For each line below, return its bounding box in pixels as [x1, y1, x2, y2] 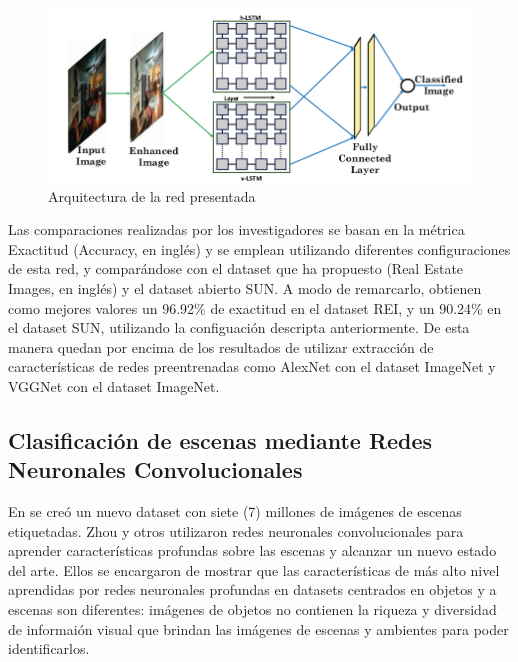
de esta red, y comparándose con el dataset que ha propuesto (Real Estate [8, 258, 464, 279]
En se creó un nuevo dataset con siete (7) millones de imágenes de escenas [8, 501, 462, 522]
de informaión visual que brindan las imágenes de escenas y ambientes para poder [8, 618, 509, 639]
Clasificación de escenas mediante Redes [8, 424, 433, 455]
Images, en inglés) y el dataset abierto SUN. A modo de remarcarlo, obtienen [8, 277, 482, 298]
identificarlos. [8, 638, 90, 659]
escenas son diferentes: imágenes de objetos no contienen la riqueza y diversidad [8, 599, 497, 620]
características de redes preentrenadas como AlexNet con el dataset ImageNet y [8, 356, 496, 377]
